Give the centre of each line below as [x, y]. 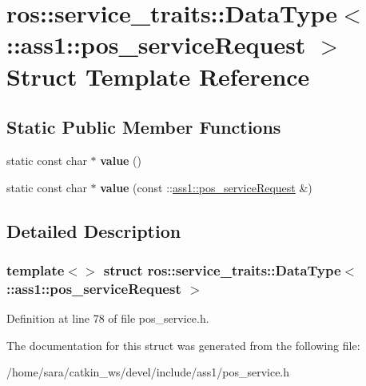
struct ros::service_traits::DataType [222, 269]
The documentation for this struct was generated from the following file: [183, 345]
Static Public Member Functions [144, 127]
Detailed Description [94, 230]
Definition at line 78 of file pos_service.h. [108, 318]
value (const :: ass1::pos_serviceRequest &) [206, 187]
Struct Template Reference [158, 76]
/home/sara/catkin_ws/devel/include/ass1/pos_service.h [148, 372]
